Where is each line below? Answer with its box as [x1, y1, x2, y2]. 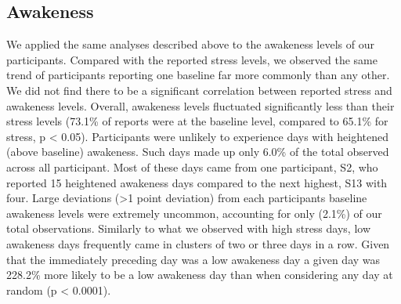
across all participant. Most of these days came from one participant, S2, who [6, 158, 378, 175]
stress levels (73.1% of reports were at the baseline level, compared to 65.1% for [6, 113, 388, 129]
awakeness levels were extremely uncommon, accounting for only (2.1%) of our [6, 204, 382, 221]
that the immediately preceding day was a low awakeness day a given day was [6, 251, 381, 267]
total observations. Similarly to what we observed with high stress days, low [6, 220, 371, 237]
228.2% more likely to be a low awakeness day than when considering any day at [6, 266, 393, 283]
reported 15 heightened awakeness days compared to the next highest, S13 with [6, 174, 388, 190]
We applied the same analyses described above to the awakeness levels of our [6, 36, 374, 52]
